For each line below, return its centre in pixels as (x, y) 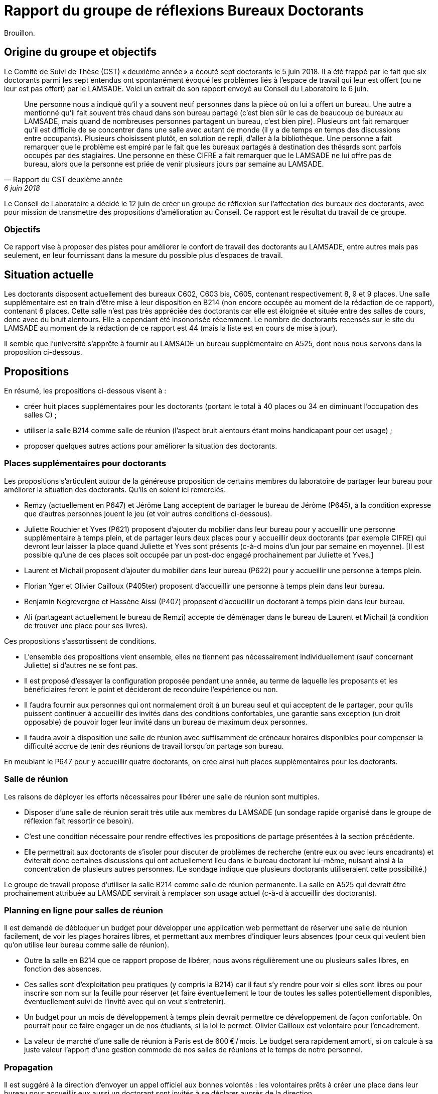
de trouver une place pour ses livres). (86, 625)
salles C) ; (41, 415)
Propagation (29, 1067)
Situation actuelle (49, 275)
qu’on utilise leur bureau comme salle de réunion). (87, 945)
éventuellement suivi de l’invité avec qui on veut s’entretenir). (125, 1002)
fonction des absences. (63, 969)
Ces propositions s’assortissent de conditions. (80, 641)
